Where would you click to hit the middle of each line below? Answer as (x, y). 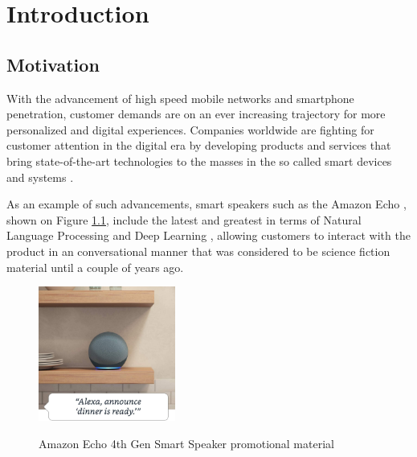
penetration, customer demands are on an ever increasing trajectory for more (196, 114)
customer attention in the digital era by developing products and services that (199, 145)
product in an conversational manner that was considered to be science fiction (198, 251)
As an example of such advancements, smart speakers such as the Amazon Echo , (206, 204)
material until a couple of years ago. (95, 267)
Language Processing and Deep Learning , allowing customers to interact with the (208, 235)
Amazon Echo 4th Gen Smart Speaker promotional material (186, 443)
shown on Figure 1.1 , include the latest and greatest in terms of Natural (184, 219)
